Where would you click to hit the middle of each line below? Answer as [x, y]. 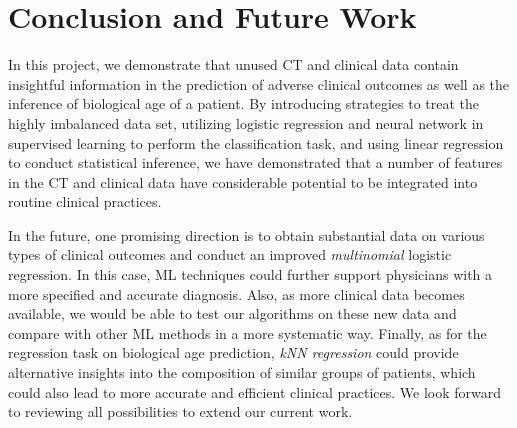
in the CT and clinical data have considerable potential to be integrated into [243, 181]
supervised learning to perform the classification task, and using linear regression [256, 142]
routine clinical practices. [85, 201]
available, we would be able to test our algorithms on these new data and [232, 313]
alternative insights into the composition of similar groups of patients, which [242, 372]
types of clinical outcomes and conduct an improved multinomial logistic [230, 254]
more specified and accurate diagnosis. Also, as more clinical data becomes [236, 293]
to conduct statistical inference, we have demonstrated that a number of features [255, 162]
